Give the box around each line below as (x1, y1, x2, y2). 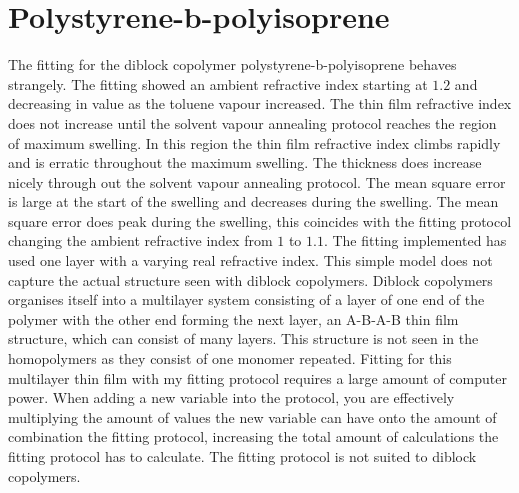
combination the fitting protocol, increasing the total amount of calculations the (8, 426, 499, 447)
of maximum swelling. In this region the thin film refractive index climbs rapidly (8, 132, 501, 153)
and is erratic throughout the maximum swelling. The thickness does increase (8, 152, 482, 173)
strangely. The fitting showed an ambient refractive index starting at (8, 73, 428, 94)
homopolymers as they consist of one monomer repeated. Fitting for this (8, 348, 452, 369)
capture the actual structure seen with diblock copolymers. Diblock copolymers (8, 269, 493, 290)
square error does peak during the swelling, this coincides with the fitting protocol (8, 210, 512, 231)
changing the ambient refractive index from (8, 230, 273, 251)
